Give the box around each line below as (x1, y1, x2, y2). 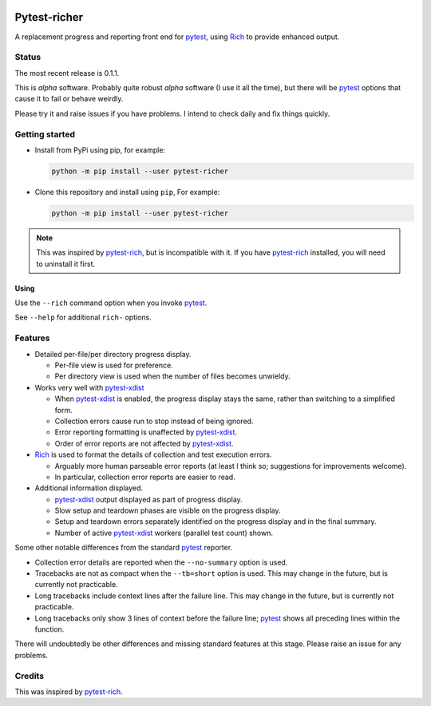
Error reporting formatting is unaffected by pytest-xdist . (54, 427, 238, 437)
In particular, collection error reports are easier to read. (54, 472, 235, 482)
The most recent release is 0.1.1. (14, 68, 120, 77)
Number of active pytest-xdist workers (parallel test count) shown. (54, 528, 274, 537)
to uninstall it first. (36, 259, 96, 268)
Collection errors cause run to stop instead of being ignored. (54, 416, 254, 426)
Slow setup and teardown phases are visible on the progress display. (54, 506, 281, 515)
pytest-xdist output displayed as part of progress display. (54, 494, 243, 504)
